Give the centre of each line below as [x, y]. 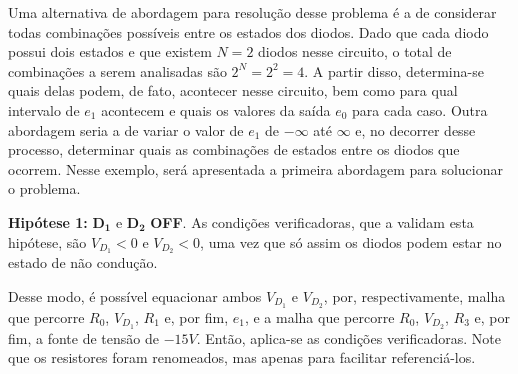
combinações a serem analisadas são [117, 70]
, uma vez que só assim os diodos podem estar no [351, 241]
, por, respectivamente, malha [414, 295]
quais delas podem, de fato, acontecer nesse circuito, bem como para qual [233, 90]
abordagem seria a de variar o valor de [126, 129]
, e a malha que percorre [319, 316]
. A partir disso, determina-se [394, 70]
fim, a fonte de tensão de [83, 337]
